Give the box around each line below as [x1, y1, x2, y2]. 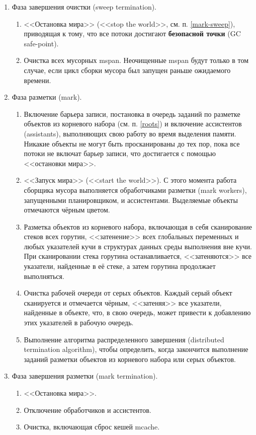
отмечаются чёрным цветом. [24, 204, 110, 215]
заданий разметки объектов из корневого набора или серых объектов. [24, 353, 236, 364]
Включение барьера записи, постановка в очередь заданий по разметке [24, 108, 240, 119]
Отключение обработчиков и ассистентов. [24, 404, 151, 415]
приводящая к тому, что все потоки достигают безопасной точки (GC [24, 28, 241, 39]
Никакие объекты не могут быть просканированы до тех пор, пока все [24, 138, 240, 149]
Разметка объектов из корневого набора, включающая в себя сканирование [24, 221, 252, 232]
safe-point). [24, 38, 59, 48]
